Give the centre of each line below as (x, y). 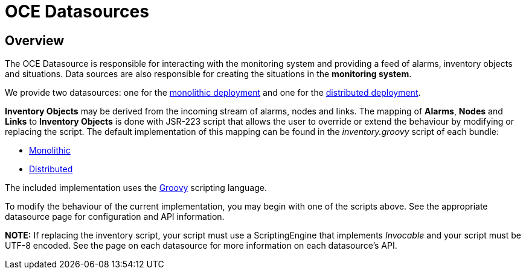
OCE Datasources (77, 11)
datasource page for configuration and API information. (115, 217)
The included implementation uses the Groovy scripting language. (136, 188)
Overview (35, 40)
